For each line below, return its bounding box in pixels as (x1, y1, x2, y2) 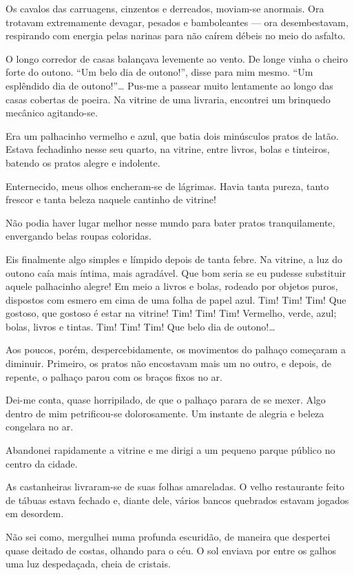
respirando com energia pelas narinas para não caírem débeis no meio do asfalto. (6, 28, 346, 43)
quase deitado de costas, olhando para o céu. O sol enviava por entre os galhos (6, 543, 337, 557)
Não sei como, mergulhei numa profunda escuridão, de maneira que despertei (6, 530, 331, 543)
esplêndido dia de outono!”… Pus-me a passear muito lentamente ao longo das (6, 78, 333, 92)
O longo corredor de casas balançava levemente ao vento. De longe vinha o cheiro (6, 51, 348, 65)
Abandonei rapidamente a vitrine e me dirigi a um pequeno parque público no (6, 443, 335, 457)
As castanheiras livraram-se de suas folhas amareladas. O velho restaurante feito (6, 479, 345, 494)
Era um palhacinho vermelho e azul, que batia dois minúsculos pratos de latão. (6, 128, 339, 143)
